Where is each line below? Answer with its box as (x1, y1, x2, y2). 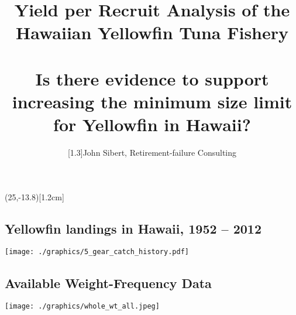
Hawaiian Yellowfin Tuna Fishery (15, 20, 289, 44)
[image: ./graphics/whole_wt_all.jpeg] (5, 302, 160, 311)
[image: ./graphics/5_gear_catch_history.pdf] (5, 248, 189, 256)
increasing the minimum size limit (12, 89, 292, 113)
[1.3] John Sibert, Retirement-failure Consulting (67, 146, 237, 159)
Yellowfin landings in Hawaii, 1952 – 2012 (5, 219, 262, 237)
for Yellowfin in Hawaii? (53, 112, 251, 136)
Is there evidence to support (35, 66, 269, 90)
